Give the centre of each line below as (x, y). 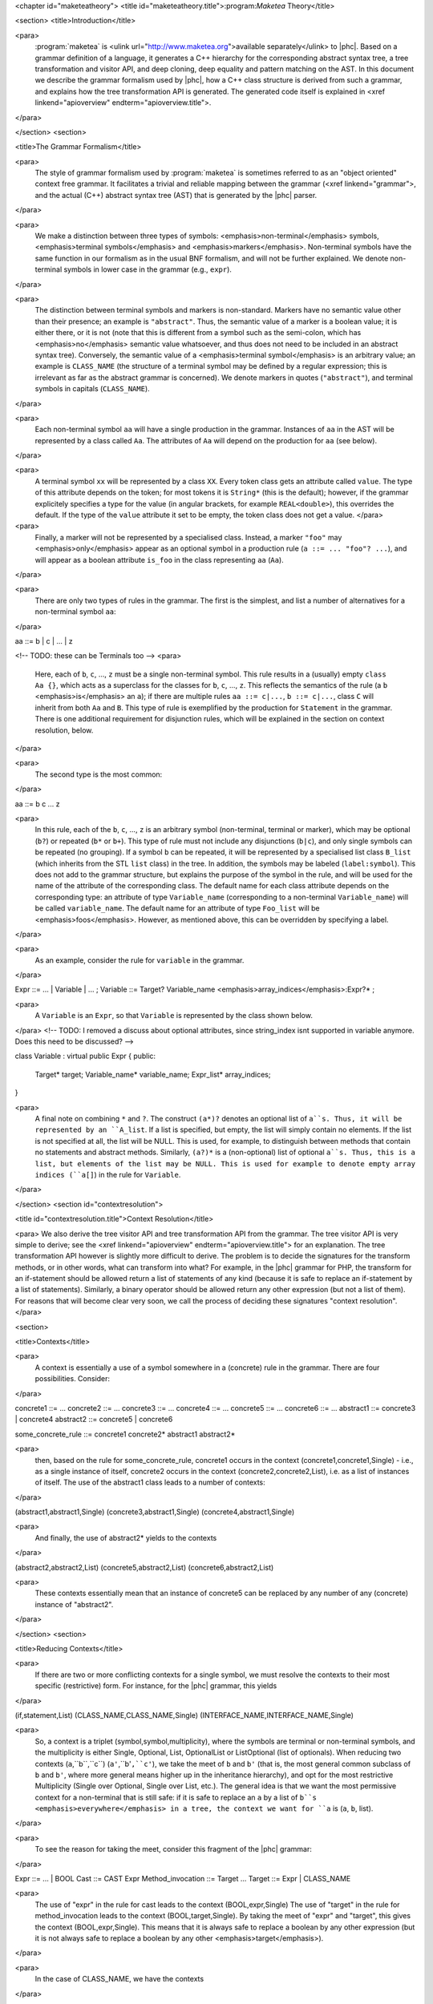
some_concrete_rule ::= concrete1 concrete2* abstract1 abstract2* (125, 1434)
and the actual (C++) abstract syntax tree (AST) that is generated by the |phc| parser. (176, 195)
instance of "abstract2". (74, 1604)
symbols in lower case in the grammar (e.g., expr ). (148, 269)
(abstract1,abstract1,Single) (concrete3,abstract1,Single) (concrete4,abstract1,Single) (155, 1512)
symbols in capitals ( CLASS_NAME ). (92, 389)
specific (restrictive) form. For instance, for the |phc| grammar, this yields (156, 1686)
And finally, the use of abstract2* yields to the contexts (126, 1537)
